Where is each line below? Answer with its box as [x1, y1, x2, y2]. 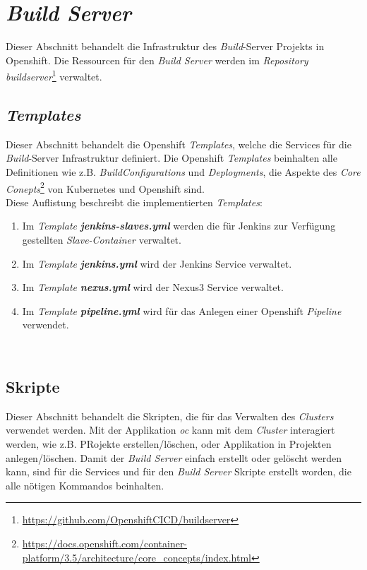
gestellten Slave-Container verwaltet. [22, 232, 181, 247]
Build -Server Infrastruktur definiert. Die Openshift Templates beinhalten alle [6, 150, 337, 165]
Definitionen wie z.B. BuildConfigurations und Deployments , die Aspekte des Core [6, 164, 361, 179]
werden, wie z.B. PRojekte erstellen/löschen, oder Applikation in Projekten [6, 436, 332, 451]
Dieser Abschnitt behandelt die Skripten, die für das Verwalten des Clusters [6, 408, 334, 423]
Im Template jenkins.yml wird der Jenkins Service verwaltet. [22, 256, 292, 271]
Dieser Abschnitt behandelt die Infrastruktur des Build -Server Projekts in [6, 39, 325, 54]
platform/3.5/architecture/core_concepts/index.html [22, 550, 251, 564]
